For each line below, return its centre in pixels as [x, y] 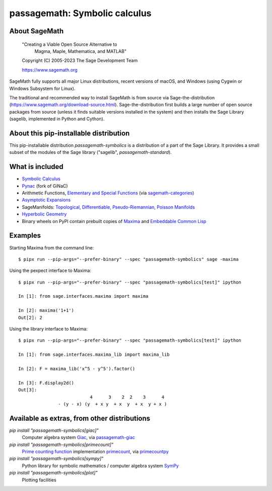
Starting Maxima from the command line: [52, 248]
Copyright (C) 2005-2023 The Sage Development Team [80, 61]
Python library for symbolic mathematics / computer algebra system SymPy [100, 466]
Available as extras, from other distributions [80, 418]
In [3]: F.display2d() [46, 383]
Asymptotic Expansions [46, 200]
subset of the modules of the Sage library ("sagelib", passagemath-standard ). [91, 152]
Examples [25, 235]
